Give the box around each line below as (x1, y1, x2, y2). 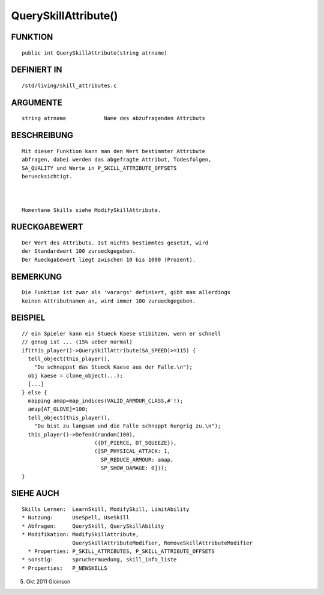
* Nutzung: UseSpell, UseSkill (22, 514, 130, 521)
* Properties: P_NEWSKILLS (22, 564, 107, 572)
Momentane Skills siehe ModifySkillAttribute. (22, 207, 161, 213)
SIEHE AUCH (11, 488, 59, 498)
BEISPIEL (11, 313, 46, 323)
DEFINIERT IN (11, 65, 62, 75)
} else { (22, 389, 47, 396)
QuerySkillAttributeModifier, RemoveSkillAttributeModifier (72, 539, 253, 546)
